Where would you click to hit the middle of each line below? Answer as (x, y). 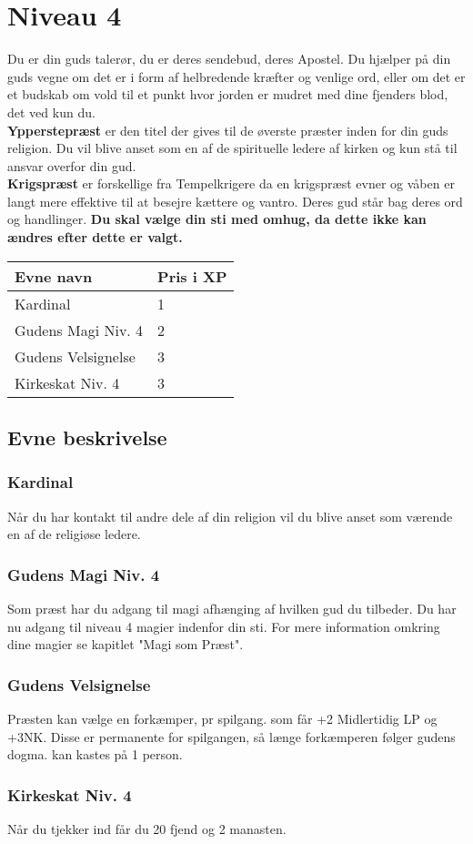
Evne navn (54, 276)
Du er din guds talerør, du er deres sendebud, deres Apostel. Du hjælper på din (229, 59)
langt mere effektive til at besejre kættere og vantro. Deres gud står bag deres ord (235, 201)
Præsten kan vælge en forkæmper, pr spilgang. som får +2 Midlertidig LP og (222, 719)
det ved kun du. (51, 112)
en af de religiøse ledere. (74, 534)
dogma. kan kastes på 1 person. (95, 754)
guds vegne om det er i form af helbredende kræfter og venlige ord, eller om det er (236, 76)
